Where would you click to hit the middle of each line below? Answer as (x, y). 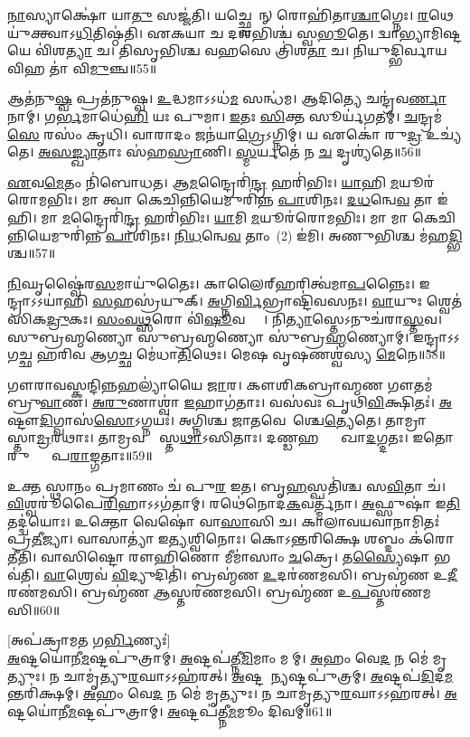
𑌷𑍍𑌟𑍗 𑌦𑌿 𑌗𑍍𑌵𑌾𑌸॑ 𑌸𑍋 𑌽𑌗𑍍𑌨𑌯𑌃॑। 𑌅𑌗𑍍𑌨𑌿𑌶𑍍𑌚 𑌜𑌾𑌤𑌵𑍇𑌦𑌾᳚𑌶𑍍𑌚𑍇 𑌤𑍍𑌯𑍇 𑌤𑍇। (194, 419)
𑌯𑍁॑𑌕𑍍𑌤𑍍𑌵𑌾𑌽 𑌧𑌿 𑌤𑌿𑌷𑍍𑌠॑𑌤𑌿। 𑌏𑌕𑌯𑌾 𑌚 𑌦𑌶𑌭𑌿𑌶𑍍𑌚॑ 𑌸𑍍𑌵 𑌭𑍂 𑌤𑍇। (191, 32)
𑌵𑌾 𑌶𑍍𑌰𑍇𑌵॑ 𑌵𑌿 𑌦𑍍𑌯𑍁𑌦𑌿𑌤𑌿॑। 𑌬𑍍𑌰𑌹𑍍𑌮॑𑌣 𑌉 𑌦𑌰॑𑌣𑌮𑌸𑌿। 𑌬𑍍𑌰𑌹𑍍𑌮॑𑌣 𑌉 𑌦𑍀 (251, 574)
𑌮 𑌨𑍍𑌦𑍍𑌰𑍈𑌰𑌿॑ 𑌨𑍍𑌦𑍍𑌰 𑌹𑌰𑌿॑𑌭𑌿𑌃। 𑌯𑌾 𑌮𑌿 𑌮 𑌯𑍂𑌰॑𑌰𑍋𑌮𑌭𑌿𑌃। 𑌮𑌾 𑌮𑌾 (235, 217)
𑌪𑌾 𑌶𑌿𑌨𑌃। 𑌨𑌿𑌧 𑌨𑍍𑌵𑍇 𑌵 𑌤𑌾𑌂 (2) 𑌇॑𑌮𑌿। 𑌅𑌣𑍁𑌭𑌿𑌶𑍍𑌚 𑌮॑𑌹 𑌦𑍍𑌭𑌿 (284, 235)
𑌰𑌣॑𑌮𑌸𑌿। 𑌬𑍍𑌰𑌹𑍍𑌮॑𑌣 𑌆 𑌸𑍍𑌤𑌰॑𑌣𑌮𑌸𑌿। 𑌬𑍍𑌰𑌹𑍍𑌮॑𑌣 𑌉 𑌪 (189, 592)
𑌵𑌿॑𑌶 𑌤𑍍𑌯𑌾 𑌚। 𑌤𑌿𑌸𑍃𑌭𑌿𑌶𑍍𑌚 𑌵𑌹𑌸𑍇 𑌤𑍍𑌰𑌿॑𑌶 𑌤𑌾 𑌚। (193, 50)
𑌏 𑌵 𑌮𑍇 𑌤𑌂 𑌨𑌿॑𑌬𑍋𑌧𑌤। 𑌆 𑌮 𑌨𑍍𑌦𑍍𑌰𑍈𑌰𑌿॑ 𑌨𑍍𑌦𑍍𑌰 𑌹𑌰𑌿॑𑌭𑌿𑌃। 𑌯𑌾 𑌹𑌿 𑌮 (203, 181)
